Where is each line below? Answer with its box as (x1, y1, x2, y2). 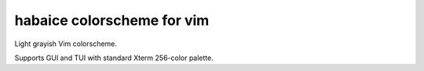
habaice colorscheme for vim (14, 12, 210, 29)
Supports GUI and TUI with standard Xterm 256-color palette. (14, 53, 214, 62)
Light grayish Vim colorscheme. (14, 39, 118, 48)
